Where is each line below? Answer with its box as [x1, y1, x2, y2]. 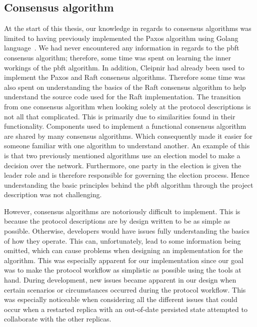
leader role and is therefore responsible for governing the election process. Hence [4, 170, 249, 180]
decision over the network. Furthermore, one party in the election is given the [4, 160, 241, 170]
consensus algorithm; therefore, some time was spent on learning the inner [4, 52, 231, 62]
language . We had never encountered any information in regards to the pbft [4, 42, 239, 53]
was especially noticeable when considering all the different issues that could [4, 294, 237, 305]
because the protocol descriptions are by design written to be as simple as [4, 216, 230, 226]
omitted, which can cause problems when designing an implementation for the [4, 245, 243, 256]
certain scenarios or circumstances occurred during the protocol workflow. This [4, 284, 246, 295]
